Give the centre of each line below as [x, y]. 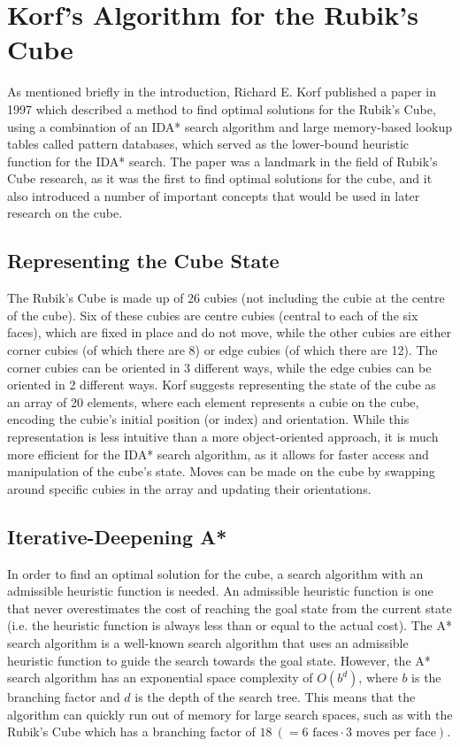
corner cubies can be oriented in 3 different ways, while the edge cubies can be [219, 367]
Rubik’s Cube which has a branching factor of [131, 732]
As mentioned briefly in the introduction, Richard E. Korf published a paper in [222, 92]
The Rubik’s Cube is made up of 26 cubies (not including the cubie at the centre [226, 298]
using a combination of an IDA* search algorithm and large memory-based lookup [230, 126]
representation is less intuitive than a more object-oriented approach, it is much [223, 437]
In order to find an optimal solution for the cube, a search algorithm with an [215, 573]
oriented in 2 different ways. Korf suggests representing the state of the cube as [222, 385]
